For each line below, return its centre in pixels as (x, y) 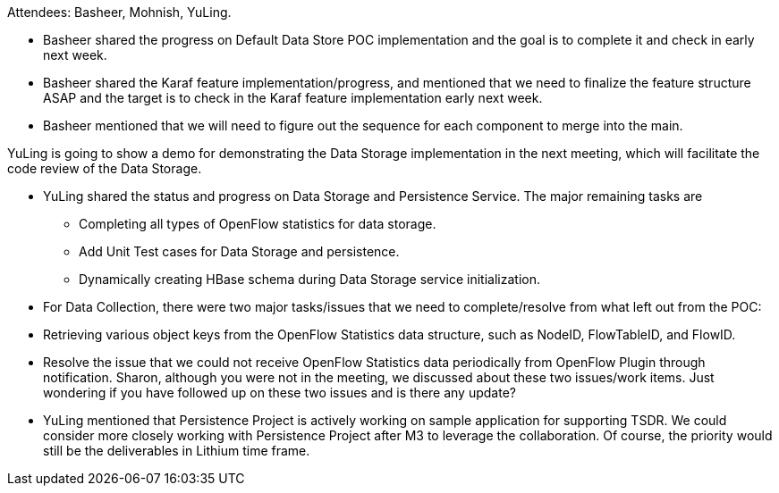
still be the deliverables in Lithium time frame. (177, 451)
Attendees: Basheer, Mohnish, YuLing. (119, 12)
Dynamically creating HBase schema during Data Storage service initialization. (309, 279)
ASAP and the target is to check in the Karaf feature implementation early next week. (293, 98)
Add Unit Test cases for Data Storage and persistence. (239, 251)
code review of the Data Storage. (105, 168)
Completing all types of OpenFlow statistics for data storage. (258, 224)
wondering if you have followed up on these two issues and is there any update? (279, 393)
